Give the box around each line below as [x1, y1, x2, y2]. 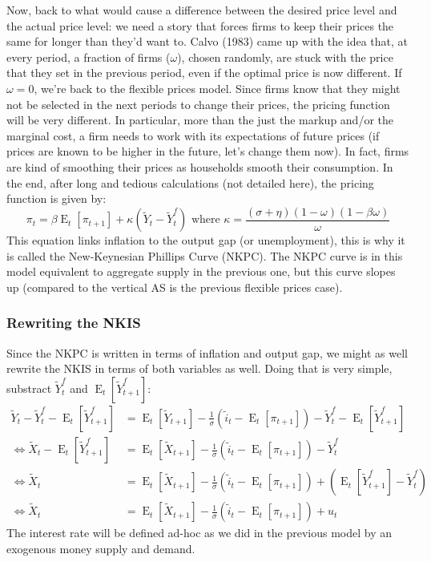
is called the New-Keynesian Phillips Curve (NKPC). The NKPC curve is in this [6, 247, 403, 264]
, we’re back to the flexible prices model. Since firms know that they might [34, 79, 401, 96]
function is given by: [6, 190, 107, 207]
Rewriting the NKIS [6, 313, 141, 333]
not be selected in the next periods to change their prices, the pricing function [6, 95, 390, 112]
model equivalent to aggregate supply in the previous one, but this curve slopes [6, 263, 396, 280]
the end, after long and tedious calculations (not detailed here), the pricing [6, 174, 374, 191]
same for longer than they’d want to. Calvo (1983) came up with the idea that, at [6, 33, 409, 50]
